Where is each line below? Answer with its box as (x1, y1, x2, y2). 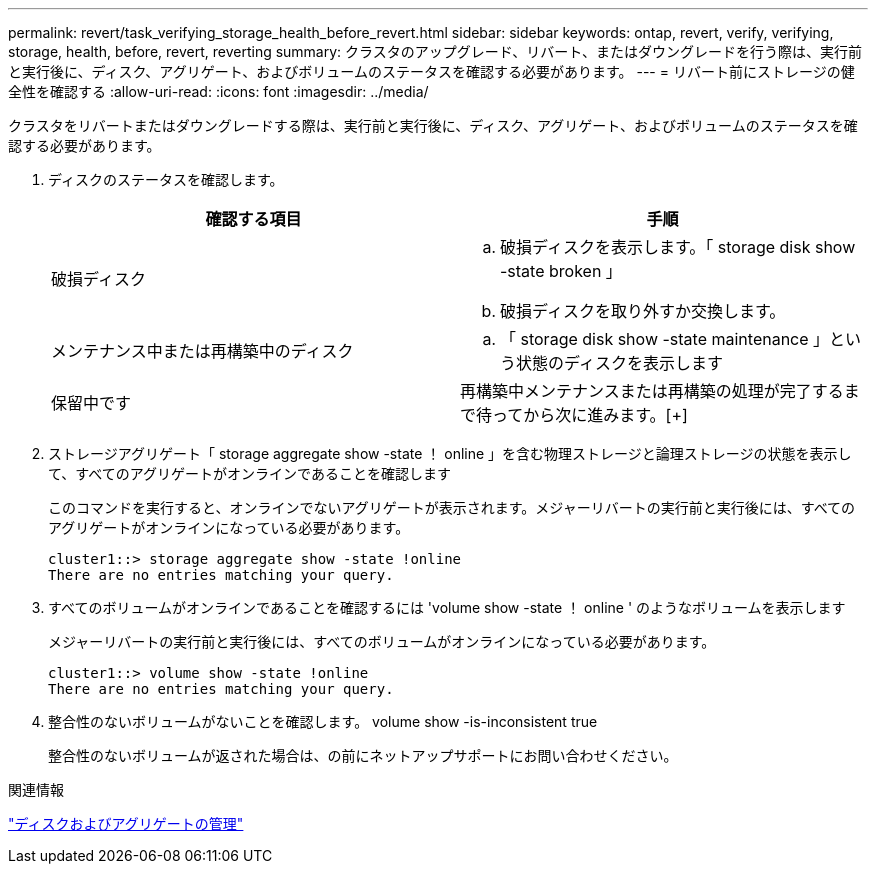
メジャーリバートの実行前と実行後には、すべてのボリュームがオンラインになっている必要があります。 (48, 633, 716, 650)
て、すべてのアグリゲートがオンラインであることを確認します (48, 465, 451, 482)
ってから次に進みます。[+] (492, 405, 688, 425)
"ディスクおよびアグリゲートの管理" (8, 815, 244, 832)
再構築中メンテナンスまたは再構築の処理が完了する (460, 381, 844, 401)
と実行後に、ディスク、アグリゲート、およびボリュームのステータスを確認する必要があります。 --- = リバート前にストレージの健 (8, 63, 855, 80)
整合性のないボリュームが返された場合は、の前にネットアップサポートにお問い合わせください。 (48, 747, 678, 764)
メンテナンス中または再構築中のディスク (51, 341, 354, 361)
